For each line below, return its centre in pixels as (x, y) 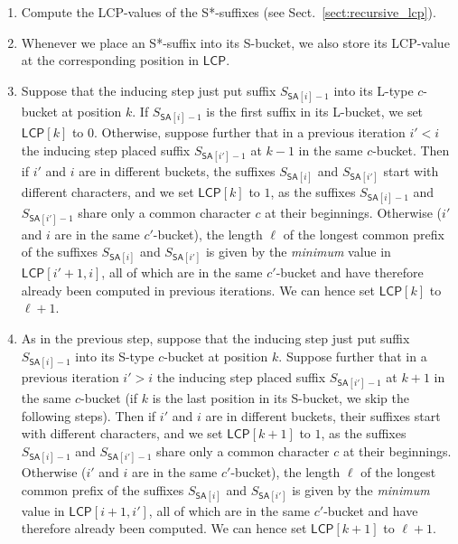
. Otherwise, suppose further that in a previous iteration (250, 132)
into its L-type (374, 90)
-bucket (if (109, 398)
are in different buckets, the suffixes (177, 170)
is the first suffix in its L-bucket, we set (315, 111)
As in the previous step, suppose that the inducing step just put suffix (215, 338)
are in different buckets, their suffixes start (323, 415)
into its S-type (115, 356)
